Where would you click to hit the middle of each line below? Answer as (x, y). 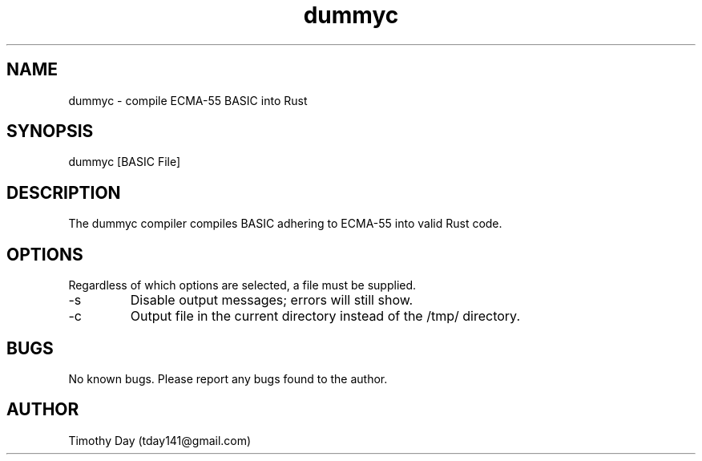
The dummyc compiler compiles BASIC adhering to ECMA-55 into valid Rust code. (285, 224)
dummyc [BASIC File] (125, 162)
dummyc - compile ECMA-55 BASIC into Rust (188, 100)
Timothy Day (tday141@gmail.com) (160, 440)
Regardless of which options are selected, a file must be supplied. (242, 285)
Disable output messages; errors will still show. (272, 300)
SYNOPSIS (50, 131)
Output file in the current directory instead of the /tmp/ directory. (325, 316)
